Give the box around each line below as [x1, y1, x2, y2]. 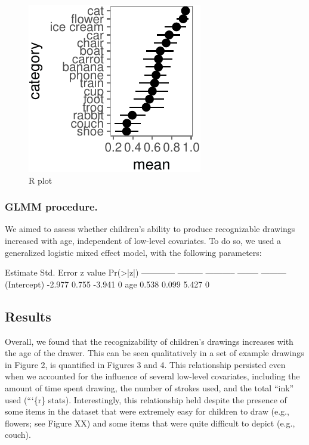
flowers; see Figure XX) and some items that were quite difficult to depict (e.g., [5, 416, 295, 429]
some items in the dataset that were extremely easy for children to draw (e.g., [5, 405, 289, 418]
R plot [29, 174, 52, 186]
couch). [5, 428, 31, 441]
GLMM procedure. [5, 199, 98, 214]
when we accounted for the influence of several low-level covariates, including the [5, 370, 300, 382]
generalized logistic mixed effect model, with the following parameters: [5, 246, 262, 258]
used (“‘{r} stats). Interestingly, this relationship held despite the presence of [5, 393, 287, 406]
